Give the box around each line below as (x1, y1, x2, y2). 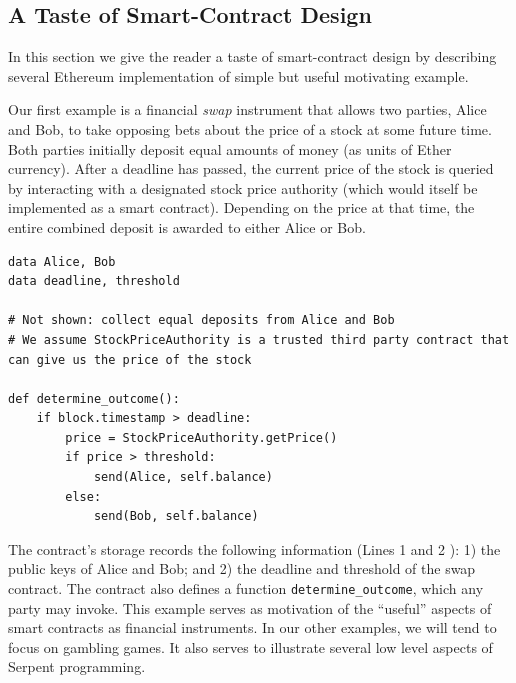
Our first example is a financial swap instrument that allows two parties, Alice (8, 99, 487, 120)
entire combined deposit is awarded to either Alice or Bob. (8, 216, 366, 237)
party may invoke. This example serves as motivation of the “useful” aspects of (8, 597, 492, 618)
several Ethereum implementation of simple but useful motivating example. (8, 65, 469, 86)
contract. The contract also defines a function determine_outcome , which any (8, 578, 484, 599)
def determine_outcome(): (8, 391, 180, 406)
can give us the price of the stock (8, 352, 252, 367)
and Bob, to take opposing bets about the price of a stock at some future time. (8, 118, 492, 139)
